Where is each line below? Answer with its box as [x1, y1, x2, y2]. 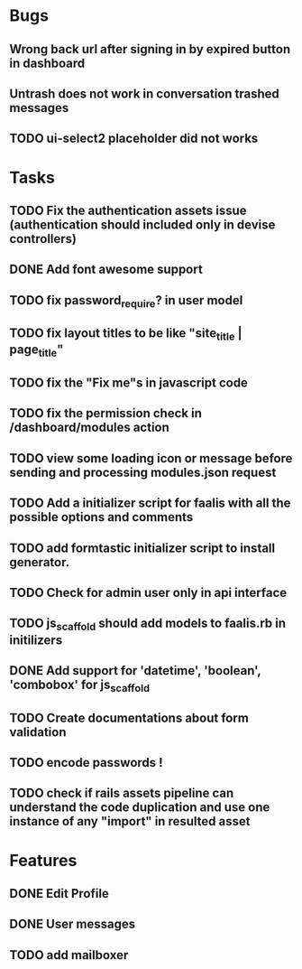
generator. [9, 554, 70, 570]
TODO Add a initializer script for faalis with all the [9, 496, 291, 511]
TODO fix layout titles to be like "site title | [9, 326, 243, 343]
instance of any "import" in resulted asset [9, 814, 251, 829]
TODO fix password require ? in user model [9, 293, 243, 310]
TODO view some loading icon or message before [9, 451, 293, 466]
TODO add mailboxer [9, 947, 129, 963]
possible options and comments [9, 509, 194, 525]
